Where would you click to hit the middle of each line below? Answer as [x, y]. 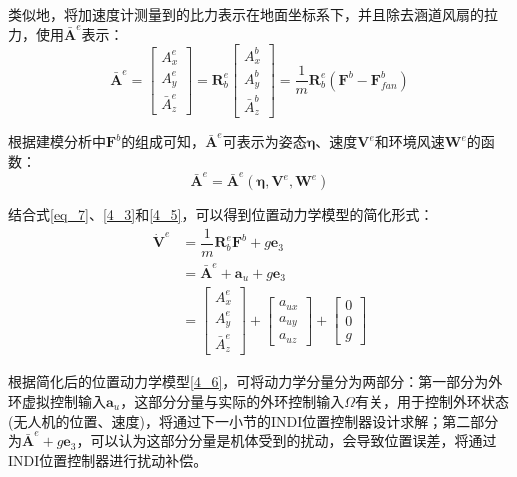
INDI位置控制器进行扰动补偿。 [108, 459]
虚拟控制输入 [63, 400]
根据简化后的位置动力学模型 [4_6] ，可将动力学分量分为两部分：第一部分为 [248, 381]
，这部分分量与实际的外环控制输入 [232, 400]
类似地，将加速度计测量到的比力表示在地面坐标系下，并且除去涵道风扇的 [246, 14]
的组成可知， [163, 141]
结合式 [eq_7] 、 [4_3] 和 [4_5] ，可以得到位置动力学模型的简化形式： [221, 214]
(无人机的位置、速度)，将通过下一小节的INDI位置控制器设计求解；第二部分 [253, 420]
